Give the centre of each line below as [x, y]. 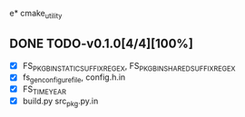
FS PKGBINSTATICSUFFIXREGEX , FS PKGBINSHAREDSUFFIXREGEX [129, 67]
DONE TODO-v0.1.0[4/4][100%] [101, 44]
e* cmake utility [36, 15]
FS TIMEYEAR [44, 90]
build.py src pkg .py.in [60, 102]
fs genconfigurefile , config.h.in [74, 78]
